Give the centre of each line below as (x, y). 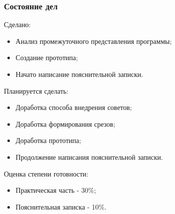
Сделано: (17, 24)
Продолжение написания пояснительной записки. (89, 157)
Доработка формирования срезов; (65, 124)
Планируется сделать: (36, 90)
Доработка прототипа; (48, 140)
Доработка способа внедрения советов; (74, 107)
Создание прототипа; (47, 57)
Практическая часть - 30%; (56, 190)
